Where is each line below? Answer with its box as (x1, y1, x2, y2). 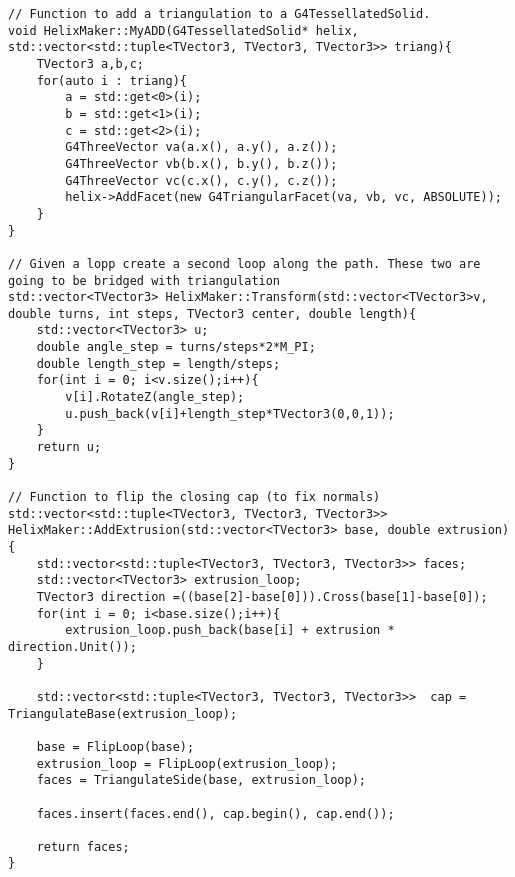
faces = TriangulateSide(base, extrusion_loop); (36, 773, 366, 788)
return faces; (36, 839, 130, 854)
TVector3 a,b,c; (36, 56, 145, 71)
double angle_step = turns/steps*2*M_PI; (36, 340, 316, 355)
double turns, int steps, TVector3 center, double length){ (8, 306, 417, 321)
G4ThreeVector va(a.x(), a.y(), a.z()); (65, 140, 338, 155)
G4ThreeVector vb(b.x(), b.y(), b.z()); (65, 156, 338, 171)
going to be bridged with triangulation (8, 273, 281, 288)
